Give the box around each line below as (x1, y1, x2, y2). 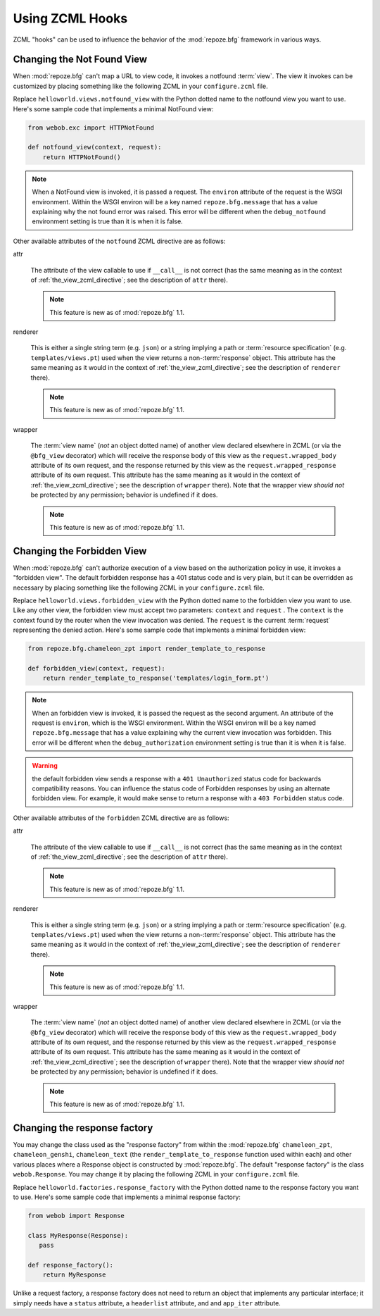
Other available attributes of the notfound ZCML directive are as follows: (13, 237, 226, 245)
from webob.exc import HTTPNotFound (27, 123, 155, 132)
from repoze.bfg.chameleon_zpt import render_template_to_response (27, 645, 266, 653)
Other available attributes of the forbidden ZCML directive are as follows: (13, 814, 229, 822)
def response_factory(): (27, 1261, 114, 1269)
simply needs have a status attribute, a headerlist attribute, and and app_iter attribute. (13, 1298, 281, 1307)
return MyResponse (42, 1271, 106, 1279)
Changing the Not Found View (13, 54, 148, 66)
